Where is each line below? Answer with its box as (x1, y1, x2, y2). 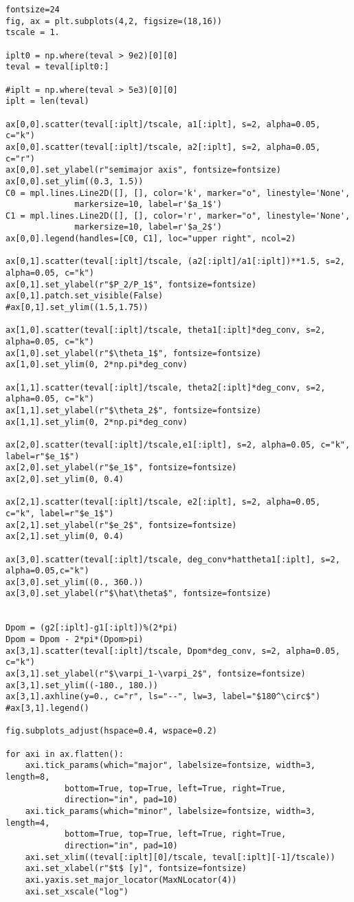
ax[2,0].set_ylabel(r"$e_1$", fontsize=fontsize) (5, 463, 237, 473)
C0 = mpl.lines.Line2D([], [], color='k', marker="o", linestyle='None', (5, 188, 351, 198)
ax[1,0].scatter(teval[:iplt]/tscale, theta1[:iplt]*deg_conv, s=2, (5, 325, 326, 335)
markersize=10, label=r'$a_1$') (74, 199, 222, 210)
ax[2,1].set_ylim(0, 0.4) (5, 531, 124, 542)
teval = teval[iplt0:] (5, 62, 109, 72)
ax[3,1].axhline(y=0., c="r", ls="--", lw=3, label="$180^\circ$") (5, 692, 321, 702)
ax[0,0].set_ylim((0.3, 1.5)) (5, 176, 144, 186)
